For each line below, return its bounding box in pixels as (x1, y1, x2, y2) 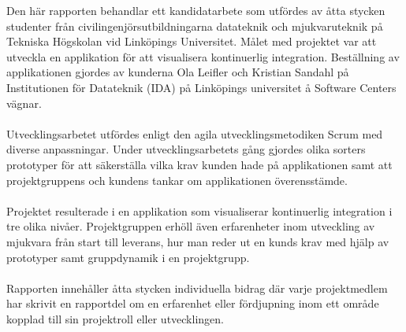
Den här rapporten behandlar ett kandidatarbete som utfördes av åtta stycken (6, 2, 386, 18)
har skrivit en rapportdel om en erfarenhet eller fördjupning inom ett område (6, 295, 379, 312)
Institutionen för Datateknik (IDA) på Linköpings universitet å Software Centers (6, 79, 397, 95)
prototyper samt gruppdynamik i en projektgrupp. (6, 249, 250, 265)
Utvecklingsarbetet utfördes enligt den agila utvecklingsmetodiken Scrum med (6, 125, 383, 142)
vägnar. (6, 94, 42, 111)
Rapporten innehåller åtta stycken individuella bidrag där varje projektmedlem (6, 279, 388, 296)
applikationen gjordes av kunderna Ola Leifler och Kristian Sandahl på (6, 64, 349, 80)
